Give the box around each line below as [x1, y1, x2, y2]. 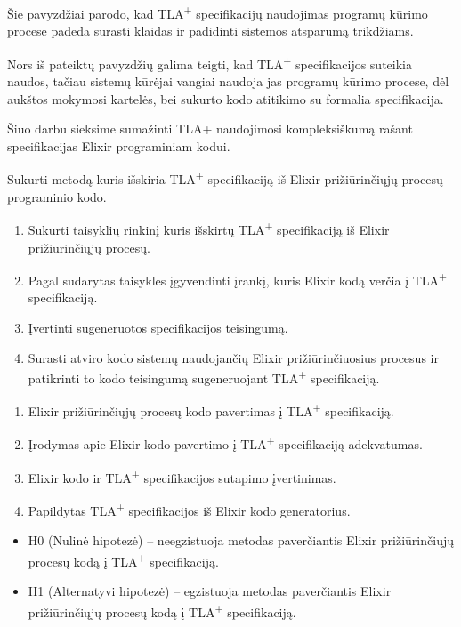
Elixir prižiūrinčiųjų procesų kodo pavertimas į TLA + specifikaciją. [28, 399, 394, 421]
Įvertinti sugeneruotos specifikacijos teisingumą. [28, 318, 288, 336]
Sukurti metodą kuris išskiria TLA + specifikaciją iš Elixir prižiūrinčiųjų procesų [7, 167, 443, 189]
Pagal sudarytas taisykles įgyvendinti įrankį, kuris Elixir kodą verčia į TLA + [28, 269, 448, 289]
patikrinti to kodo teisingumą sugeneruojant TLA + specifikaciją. [28, 366, 380, 387]
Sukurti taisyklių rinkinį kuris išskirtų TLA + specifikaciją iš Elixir [28, 218, 390, 238]
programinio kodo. [7, 187, 107, 205]
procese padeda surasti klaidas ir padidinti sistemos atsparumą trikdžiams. [7, 21, 414, 40]
